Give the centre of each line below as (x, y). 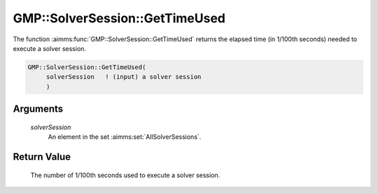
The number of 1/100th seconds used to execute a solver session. (125, 175)
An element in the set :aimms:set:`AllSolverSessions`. (125, 137)
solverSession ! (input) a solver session (124, 77)
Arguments (38, 109)
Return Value (42, 157)
